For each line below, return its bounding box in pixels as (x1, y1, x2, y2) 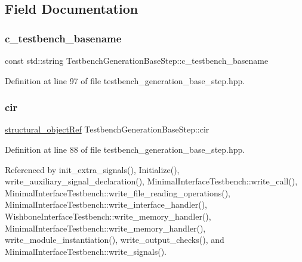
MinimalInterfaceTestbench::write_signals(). (5, 245, 167, 257)
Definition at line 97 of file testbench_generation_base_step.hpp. (5, 74, 245, 87)
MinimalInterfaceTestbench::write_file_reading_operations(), (5, 186, 230, 199)
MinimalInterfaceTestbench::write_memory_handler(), (5, 221, 206, 234)
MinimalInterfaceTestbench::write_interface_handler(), (5, 198, 207, 211)
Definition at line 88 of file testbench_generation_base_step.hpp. (5, 143, 245, 155)
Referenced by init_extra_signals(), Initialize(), (5, 163, 180, 175)
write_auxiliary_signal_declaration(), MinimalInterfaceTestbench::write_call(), (5, 175, 298, 187)
